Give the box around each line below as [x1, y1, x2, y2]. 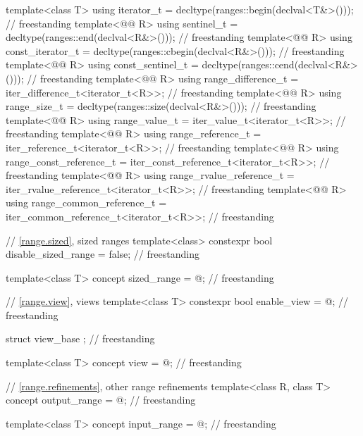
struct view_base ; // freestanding [6, 331, 155, 346]
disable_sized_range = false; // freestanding [6, 247, 199, 261]
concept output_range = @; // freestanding [6, 392, 196, 407]
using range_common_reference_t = [6, 195, 167, 210]
